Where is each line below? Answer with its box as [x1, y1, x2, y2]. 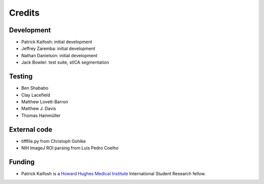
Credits [9, 7, 40, 18]
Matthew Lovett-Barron [21, 98, 68, 105]
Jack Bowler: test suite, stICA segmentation [21, 59, 110, 66]
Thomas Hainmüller [21, 113, 61, 118]
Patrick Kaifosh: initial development [21, 39, 92, 45]
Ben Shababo [21, 85, 49, 91]
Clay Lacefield [21, 92, 50, 98]
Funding [9, 158, 35, 166]
